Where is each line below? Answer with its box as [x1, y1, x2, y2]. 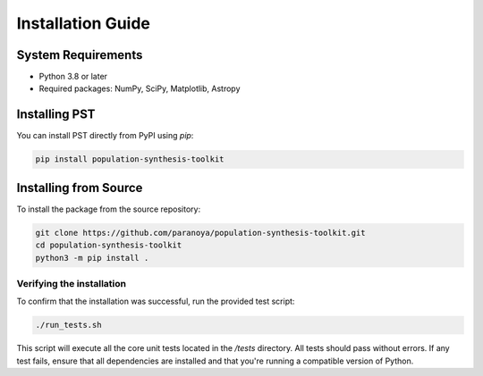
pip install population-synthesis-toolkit [35, 155, 225, 164]
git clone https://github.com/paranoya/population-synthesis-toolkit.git [35, 228, 366, 238]
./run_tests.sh [35, 320, 102, 330]
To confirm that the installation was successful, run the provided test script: [16, 296, 295, 307]
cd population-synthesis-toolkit [35, 240, 182, 250]
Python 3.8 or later [38, 71, 107, 82]
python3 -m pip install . [35, 253, 149, 263]
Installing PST [16, 107, 96, 122]
